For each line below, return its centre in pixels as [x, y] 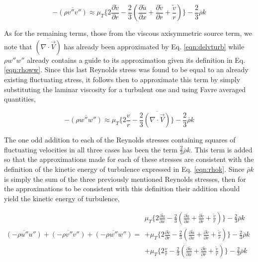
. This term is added [221, 149]
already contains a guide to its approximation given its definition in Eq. [136, 60]
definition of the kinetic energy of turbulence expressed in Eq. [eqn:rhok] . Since [124, 169]
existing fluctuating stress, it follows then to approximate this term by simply [122, 79]
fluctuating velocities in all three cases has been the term [91, 149]
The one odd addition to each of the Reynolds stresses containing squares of [120, 139]
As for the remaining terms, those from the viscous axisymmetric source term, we [128, 33]
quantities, [20, 99]
